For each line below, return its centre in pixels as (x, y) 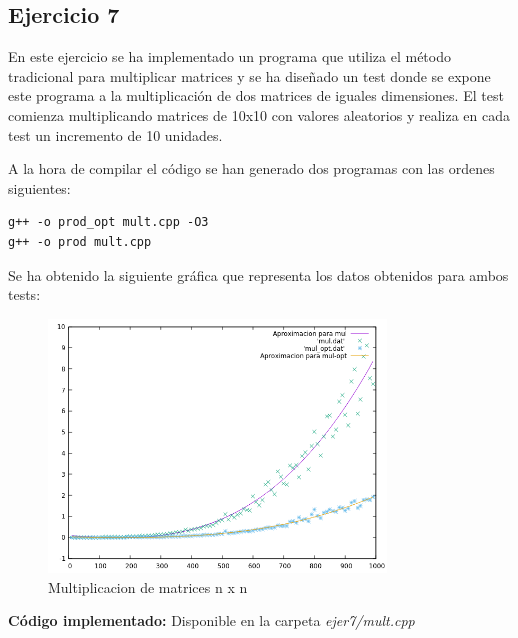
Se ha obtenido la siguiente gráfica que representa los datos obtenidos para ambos (258, 274)
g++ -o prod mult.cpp (80, 241)
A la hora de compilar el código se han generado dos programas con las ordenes (251, 168)
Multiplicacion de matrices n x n (148, 586)
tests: (24, 294)
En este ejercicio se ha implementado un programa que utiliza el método (229, 56)
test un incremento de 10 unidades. (115, 134)
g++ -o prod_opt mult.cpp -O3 (108, 222)
